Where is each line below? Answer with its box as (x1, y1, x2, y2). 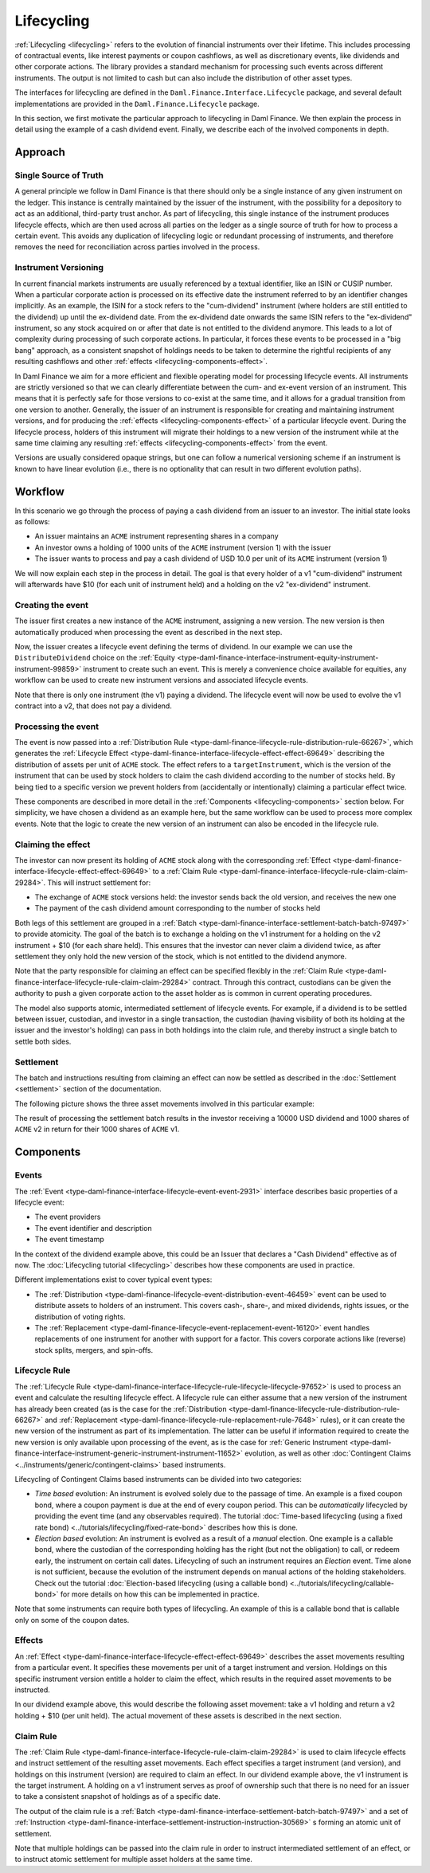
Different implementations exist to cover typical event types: (14, 1275, 213, 1284)
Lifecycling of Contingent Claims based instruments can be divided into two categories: (14, 1474, 303, 1483)
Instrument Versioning (14, 262, 104, 273)
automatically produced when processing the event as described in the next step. (14, 627, 283, 637)
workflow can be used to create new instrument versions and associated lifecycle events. (14, 676, 308, 685)
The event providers (34, 1212, 101, 1222)
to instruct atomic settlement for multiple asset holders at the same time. (14, 1855, 252, 1864)
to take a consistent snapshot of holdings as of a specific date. (14, 1792, 221, 1801)
